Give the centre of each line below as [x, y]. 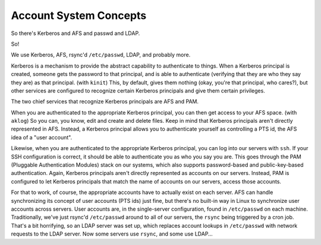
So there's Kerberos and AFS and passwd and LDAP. [75, 33]
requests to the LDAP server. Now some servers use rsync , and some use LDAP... [112, 234]
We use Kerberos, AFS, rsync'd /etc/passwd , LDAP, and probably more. [101, 55]
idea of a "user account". [42, 137]
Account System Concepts [79, 15]
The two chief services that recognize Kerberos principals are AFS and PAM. [105, 101]
